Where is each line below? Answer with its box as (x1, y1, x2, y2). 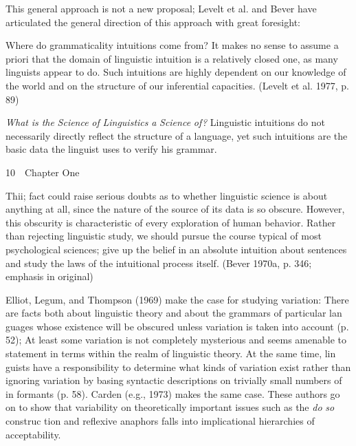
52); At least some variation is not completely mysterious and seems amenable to (5, 332, 346, 347)
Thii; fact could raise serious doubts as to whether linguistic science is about (5, 188, 328, 202)
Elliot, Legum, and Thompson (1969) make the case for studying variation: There (5, 292, 349, 306)
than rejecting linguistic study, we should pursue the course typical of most (5, 229, 322, 243)
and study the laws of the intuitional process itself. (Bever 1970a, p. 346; (5, 255, 312, 270)
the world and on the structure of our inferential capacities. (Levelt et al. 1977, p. (5, 78, 349, 92)
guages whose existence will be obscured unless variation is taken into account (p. (5, 319, 349, 333)
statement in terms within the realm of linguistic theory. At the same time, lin (5, 346, 336, 361)
